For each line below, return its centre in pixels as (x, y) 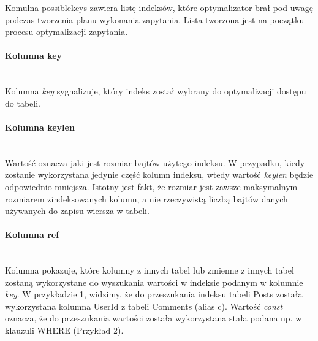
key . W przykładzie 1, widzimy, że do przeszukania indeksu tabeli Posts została (154, 294)
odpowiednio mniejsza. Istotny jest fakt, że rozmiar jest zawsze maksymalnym (151, 186)
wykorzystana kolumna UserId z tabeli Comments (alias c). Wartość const (144, 306)
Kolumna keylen (40, 127)
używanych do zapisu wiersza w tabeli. (77, 211)
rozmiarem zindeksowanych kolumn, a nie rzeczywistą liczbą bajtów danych (146, 198)
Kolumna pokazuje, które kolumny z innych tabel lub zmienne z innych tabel (150, 270)
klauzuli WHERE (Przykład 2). (64, 330)
